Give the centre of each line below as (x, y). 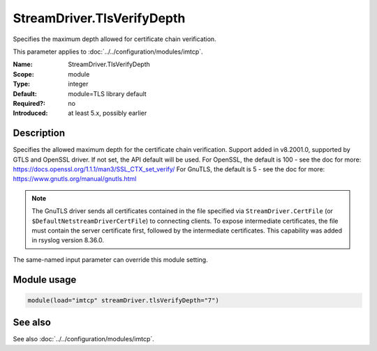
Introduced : (30, 113)
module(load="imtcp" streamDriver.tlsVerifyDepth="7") (123, 300)
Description (39, 133)
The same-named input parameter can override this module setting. (111, 259)
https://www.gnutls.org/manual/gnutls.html (75, 179)
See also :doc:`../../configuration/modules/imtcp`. (84, 339)
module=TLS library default (107, 93)
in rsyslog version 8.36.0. (68, 240)
